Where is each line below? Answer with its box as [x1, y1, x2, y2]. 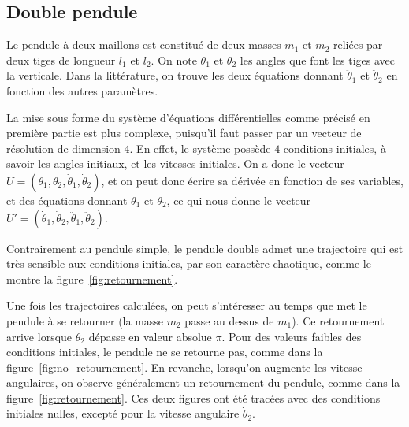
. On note [151, 51, 197, 68]
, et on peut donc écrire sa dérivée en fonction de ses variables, [101, 172, 403, 188]
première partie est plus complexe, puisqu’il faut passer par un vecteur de [6, 124, 362, 141]
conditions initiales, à [283, 139, 386, 156]
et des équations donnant [6, 191, 128, 208]
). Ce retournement [292, 312, 385, 329]
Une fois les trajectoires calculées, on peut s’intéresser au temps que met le [6, 297, 367, 314]
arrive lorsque [6, 328, 73, 344]
